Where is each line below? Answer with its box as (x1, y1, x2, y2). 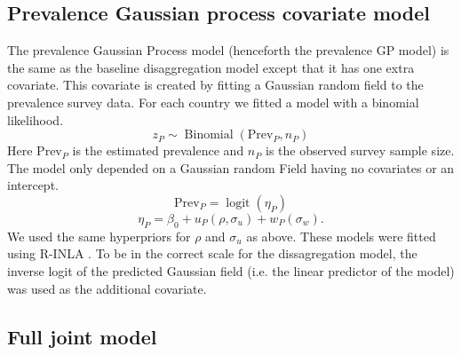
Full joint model (7, 322, 157, 350)
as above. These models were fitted (246, 226, 436, 245)
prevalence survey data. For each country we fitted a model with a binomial (7, 92, 419, 111)
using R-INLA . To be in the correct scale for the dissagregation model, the (7, 244, 417, 263)
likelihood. (7, 110, 64, 129)
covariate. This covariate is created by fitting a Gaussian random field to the (7, 75, 424, 94)
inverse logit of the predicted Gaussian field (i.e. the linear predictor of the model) (7, 261, 455, 280)
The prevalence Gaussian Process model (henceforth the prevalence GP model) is (7, 41, 449, 59)
